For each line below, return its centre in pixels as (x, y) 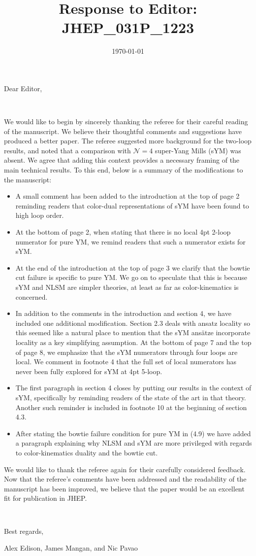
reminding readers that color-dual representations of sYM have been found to (132, 205)
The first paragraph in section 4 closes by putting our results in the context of (133, 388)
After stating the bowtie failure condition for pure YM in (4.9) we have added (133, 433)
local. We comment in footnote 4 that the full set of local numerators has (126, 362)
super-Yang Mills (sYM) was (198, 150)
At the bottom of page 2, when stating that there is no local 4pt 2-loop (123, 232)
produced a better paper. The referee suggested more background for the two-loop (128, 141)
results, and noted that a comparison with (67, 150)
